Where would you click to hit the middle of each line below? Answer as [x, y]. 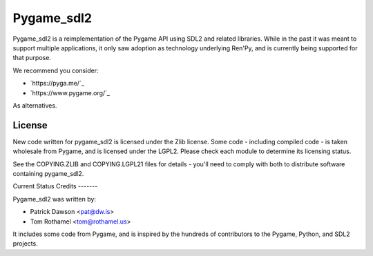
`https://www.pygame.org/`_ [70, 92]
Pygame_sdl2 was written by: [55, 199]
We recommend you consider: [56, 70]
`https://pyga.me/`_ [57, 83]
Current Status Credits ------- [55, 186]
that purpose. [32, 58]
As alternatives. [35, 105]
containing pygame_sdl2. [48, 173]
